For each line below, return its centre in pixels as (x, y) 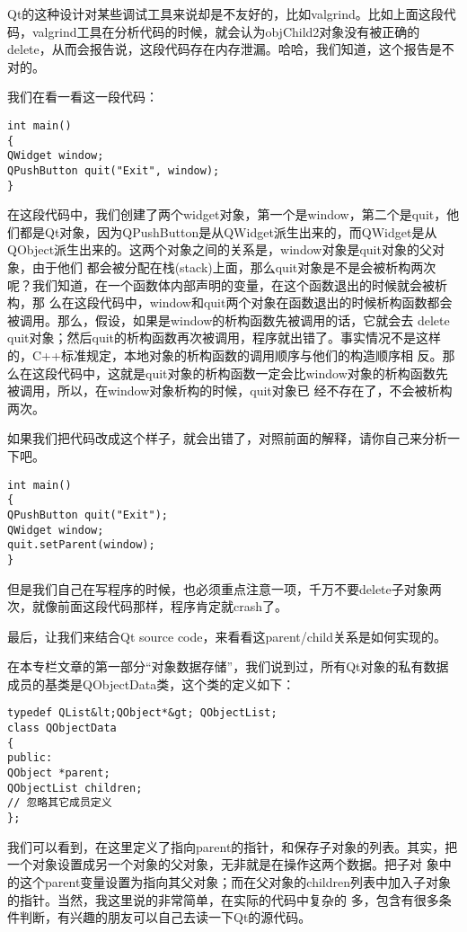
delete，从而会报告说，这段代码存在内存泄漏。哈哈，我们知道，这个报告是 (225, 49)
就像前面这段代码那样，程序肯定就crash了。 (160, 606)
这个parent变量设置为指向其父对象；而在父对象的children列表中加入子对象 (235, 881)
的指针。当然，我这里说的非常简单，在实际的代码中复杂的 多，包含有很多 (223, 899)
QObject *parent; (59, 773)
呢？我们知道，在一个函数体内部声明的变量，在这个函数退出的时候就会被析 (227, 284)
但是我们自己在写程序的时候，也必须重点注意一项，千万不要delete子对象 (218, 588)
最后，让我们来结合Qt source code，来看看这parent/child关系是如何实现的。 (227, 636)
